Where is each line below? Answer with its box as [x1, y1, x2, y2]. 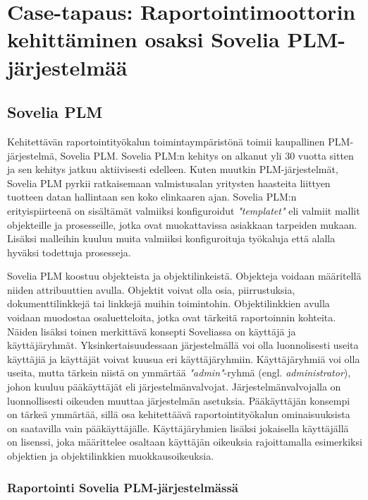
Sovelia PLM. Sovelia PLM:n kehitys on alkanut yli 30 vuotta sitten [60, 148, 354, 162]
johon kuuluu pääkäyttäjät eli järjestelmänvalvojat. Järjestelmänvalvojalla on [7, 379, 341, 394]
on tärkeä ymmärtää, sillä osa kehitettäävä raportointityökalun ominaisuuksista [7, 407, 350, 422]
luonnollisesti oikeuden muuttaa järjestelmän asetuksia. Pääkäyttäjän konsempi [7, 393, 350, 407]
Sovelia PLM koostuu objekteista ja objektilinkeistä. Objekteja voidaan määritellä [7, 268, 362, 283]
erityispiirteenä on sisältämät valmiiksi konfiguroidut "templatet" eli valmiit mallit [7, 203, 360, 218]
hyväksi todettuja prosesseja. [7, 244, 131, 259]
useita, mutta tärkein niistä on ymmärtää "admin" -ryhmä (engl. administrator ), [7, 365, 351, 380]
